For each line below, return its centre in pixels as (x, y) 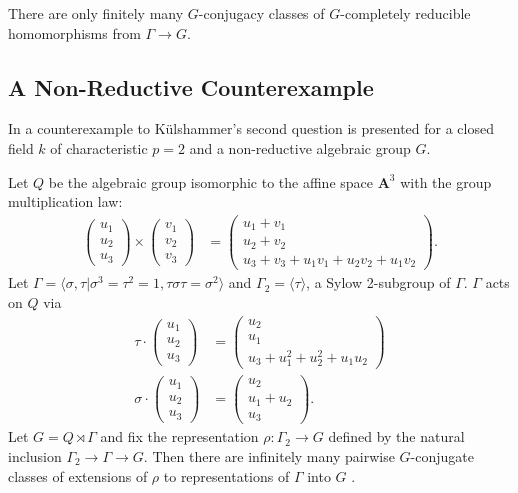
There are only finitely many (96, 13)
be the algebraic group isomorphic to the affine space (211, 181)
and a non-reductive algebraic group (300, 147)
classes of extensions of (78, 475)
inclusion (35, 456)
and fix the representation (179, 436)
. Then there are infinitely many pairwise (269, 456)
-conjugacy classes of (261, 13)
